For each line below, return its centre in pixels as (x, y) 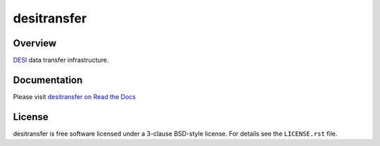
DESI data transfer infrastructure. (61, 60)
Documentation (48, 80)
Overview (35, 43)
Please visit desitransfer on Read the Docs (75, 97)
